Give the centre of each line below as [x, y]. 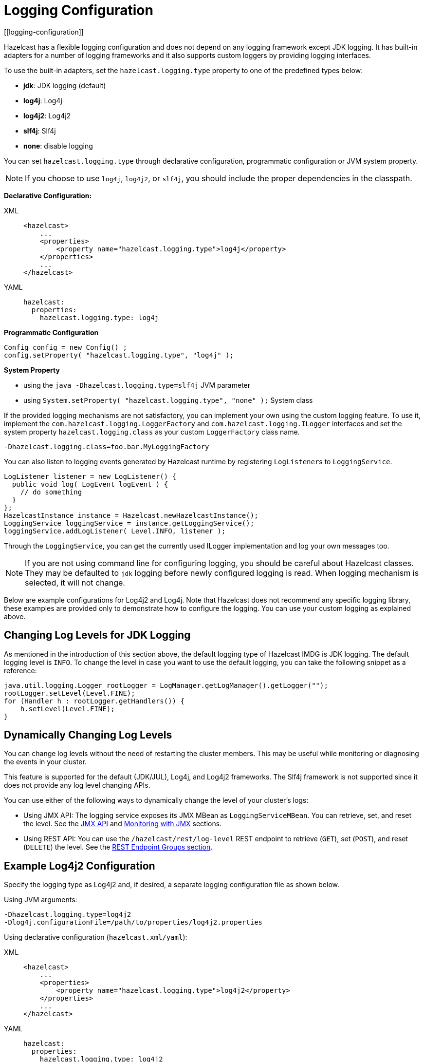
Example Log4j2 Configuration [80, 866]
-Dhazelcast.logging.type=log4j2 [68, 915]
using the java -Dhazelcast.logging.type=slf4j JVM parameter [137, 385]
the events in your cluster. [45, 762]
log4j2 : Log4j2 [47, 115]
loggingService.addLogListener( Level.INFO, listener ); [115, 531]
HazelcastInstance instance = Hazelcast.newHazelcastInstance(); [131, 515]
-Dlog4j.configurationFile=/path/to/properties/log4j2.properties [133, 922]
